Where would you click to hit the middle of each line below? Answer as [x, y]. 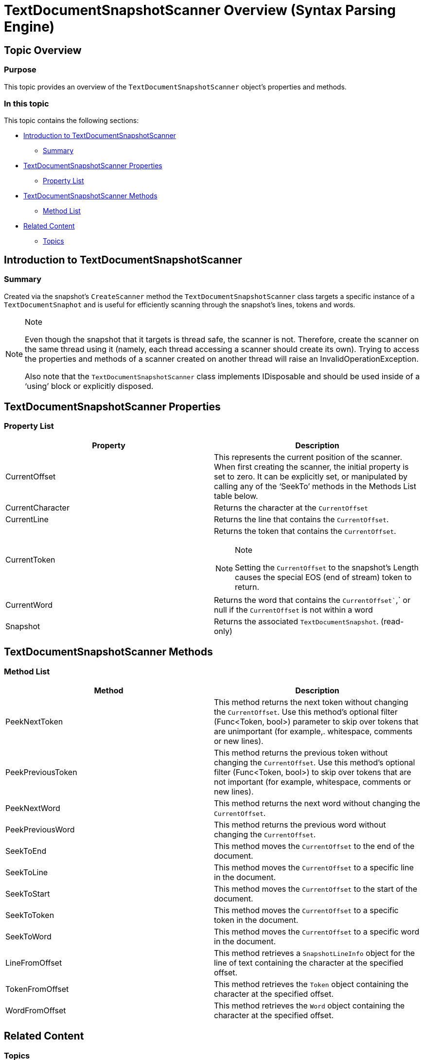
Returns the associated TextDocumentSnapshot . [296, 621]
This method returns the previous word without [300, 824]
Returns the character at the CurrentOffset [291, 507]
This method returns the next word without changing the [317, 803]
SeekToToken [30, 915]
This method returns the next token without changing [311, 702]
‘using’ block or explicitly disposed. [89, 386]
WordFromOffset [36, 1010]
